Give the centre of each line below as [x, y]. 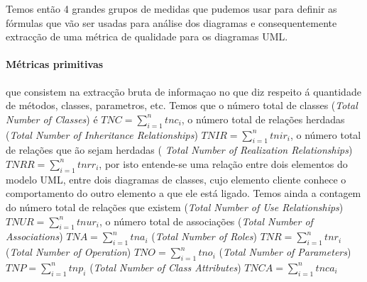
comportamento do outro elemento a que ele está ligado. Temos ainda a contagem [183, 193]
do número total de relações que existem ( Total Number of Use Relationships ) [175, 207]
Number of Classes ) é [52, 119]
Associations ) [34, 236]
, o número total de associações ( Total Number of [206, 221]
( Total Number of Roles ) [204, 236]
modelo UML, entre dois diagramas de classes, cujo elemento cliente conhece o [176, 179]
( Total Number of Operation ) [69, 252]
